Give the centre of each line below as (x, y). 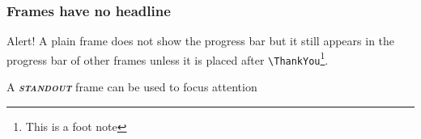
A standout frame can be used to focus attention (132, 87)
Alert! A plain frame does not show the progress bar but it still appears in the (201, 41)
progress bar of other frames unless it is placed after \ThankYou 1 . (168, 58)
